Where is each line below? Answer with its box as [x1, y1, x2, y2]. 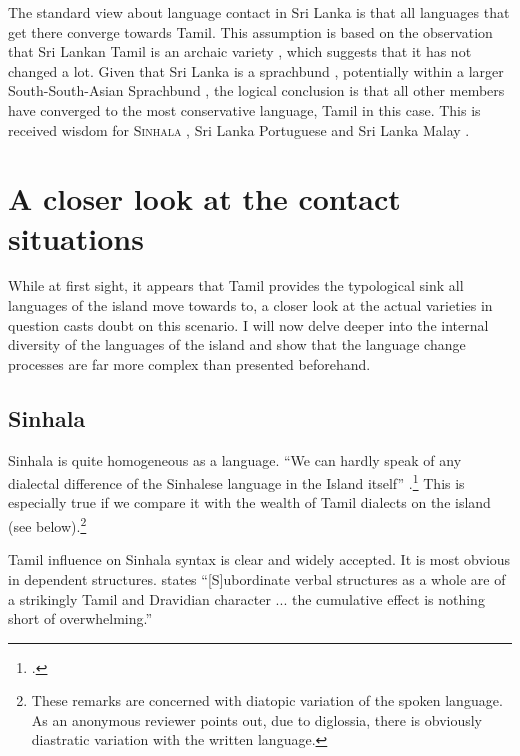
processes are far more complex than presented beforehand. [8, 353, 371, 374]
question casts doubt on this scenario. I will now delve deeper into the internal [8, 314, 489, 335]
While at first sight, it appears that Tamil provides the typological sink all [8, 275, 464, 296]
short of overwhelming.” [8, 608, 153, 629]
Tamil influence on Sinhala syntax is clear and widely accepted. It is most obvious [8, 549, 511, 570]
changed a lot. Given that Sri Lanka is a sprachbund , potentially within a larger [8, 60, 504, 81]
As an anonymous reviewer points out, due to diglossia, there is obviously [31, 709, 483, 730]
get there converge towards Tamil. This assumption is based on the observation [8, 21, 493, 42]
